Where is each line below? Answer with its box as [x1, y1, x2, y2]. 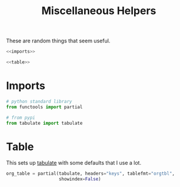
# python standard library [6, 98, 72, 104]
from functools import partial [6, 104, 83, 110]
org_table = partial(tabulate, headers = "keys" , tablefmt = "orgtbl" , [6, 171, 175, 177]
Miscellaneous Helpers [41, 4, 156, 18]
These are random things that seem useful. [6, 37, 111, 45]
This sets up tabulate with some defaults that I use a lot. [6, 159, 142, 166]
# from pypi [6, 115, 35, 121]
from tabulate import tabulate [6, 120, 83, 126]
